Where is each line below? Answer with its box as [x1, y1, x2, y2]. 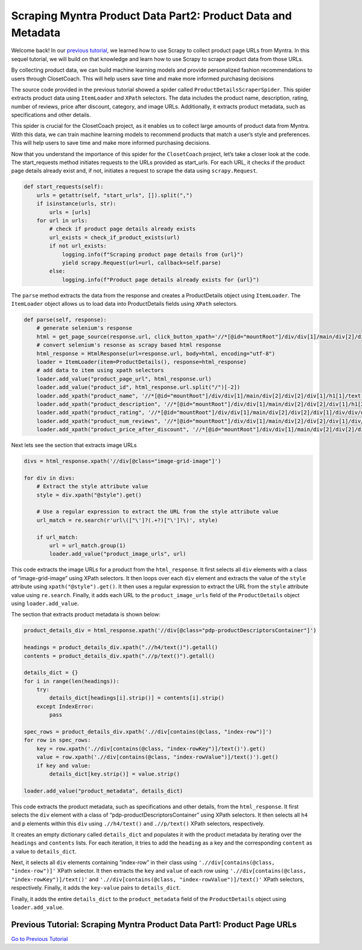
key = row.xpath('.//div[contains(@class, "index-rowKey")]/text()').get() [36, 745, 266, 752]
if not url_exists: [49, 242, 107, 250]
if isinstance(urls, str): [36, 200, 117, 207]
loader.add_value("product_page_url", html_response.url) [36, 375, 212, 382]
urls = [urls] [49, 209, 91, 215]
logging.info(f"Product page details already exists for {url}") [62, 276, 259, 283]
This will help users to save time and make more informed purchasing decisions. [11, 139, 211, 147]
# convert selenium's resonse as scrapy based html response [36, 341, 221, 349]
